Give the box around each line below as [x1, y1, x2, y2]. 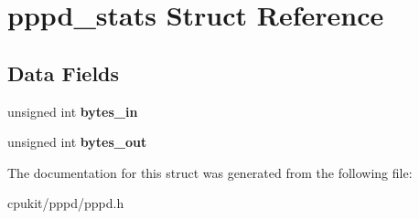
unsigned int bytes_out [7, 132, 147, 151]
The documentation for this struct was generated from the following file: [7, 162, 413, 182]
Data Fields [7, 58, 120, 87]
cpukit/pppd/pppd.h [7, 193, 124, 213]
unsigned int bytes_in [7, 101, 138, 120]
